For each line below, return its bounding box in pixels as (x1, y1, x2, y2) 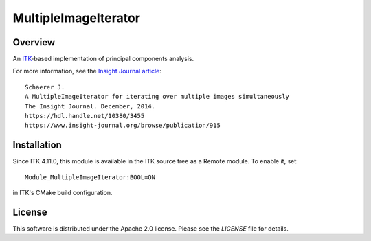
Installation (12, 139, 62, 151)
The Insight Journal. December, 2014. (25, 102, 156, 110)
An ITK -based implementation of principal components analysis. (12, 55, 194, 63)
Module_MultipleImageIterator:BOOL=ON (25, 173, 156, 181)
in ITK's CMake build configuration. (12, 189, 113, 197)
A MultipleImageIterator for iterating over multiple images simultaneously (25, 93, 290, 101)
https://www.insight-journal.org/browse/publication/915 (25, 122, 221, 130)
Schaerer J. (25, 83, 65, 91)
